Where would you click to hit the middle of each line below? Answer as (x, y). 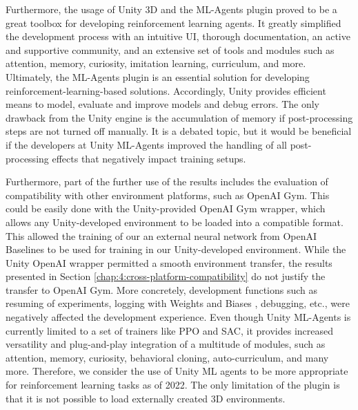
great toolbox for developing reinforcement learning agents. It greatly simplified (173, 22)
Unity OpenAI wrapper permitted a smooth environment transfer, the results (169, 262)
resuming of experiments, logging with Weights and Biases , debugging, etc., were (178, 303)
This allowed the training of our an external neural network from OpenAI (161, 235)
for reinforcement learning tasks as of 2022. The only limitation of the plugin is (173, 385)
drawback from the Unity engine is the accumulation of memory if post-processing (179, 117)
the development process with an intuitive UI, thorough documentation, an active (178, 36)
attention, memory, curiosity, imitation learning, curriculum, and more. (156, 63)
